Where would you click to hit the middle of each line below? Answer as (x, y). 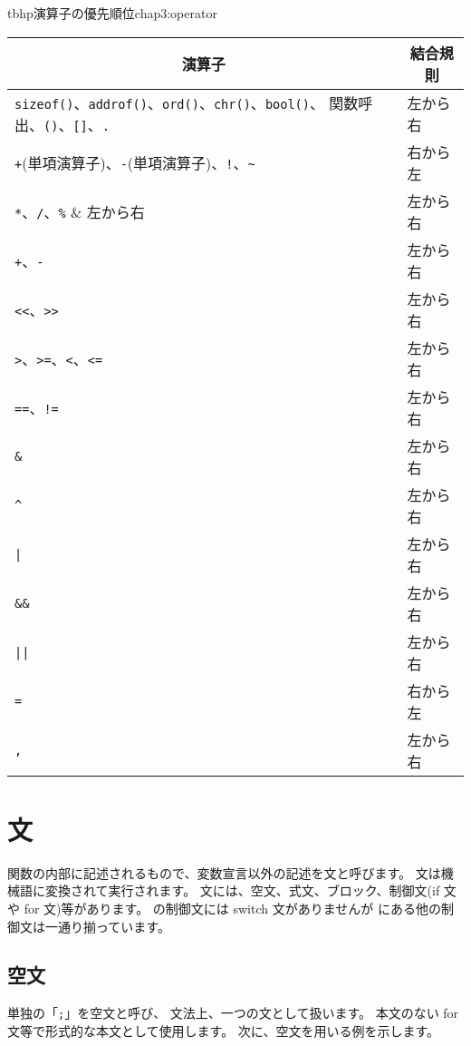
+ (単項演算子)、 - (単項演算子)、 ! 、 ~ (135, 162)
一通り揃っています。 (107, 926)
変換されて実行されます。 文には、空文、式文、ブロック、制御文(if (242, 890)
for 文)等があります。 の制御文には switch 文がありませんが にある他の (232, 908)
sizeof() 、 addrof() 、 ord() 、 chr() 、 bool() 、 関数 (187, 103)
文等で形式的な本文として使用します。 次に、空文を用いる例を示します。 (224, 1030)
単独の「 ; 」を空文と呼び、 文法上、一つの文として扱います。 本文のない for (233, 1013)
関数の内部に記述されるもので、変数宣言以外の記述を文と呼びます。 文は (224, 872)
